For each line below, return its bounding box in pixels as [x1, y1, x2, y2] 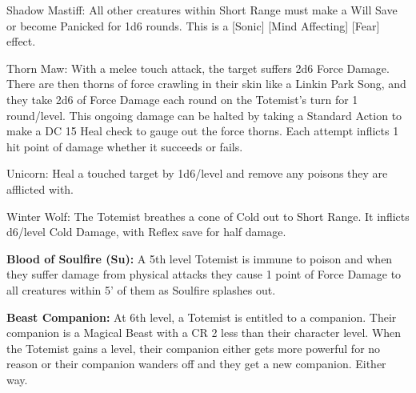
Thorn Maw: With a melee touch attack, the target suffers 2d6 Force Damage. [6, 59, 390, 76]
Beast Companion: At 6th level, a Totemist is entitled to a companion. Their [6, 308, 397, 325]
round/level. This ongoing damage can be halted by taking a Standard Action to [6, 106, 402, 123]
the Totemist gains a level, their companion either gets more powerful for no [6, 339, 381, 356]
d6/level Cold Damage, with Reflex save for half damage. [6, 223, 286, 240]
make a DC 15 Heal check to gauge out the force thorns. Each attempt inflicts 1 [6, 122, 399, 139]
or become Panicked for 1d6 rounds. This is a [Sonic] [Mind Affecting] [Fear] [6, 17, 380, 34]
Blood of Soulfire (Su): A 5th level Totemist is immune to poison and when [6, 250, 393, 267]
